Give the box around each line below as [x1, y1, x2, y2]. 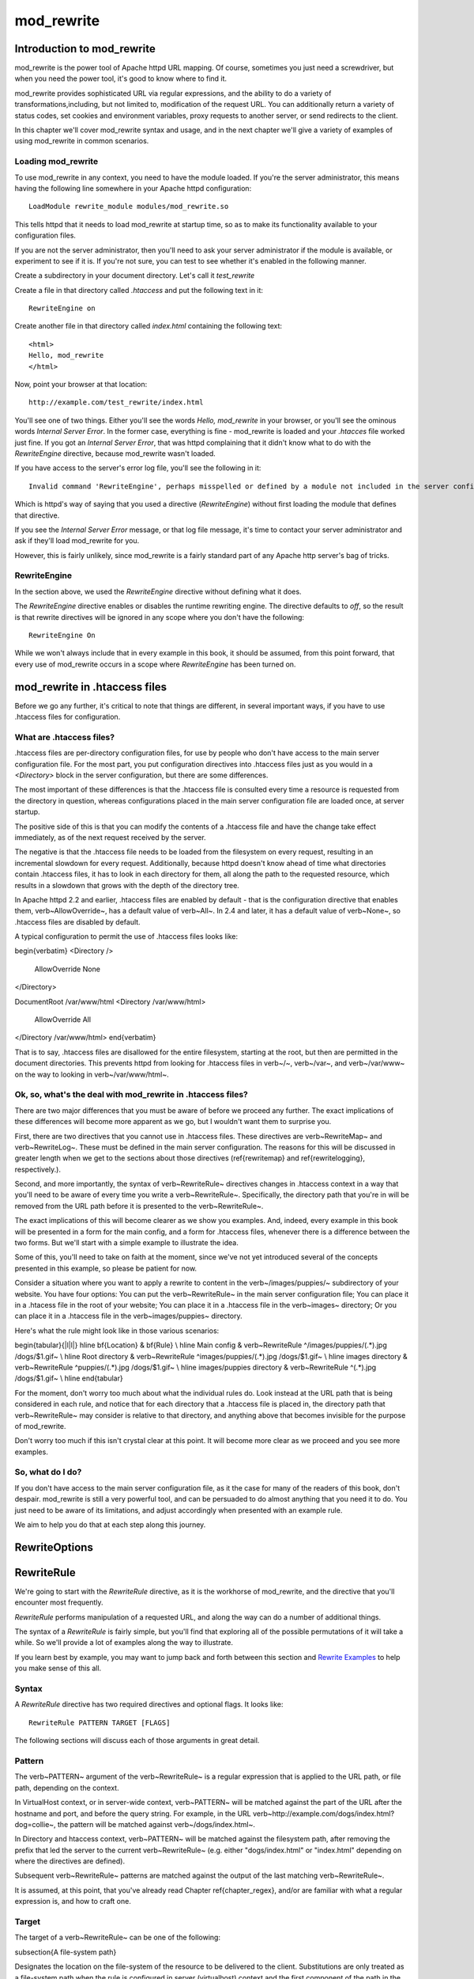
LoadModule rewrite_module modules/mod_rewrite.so [28, 202, 229, 211]
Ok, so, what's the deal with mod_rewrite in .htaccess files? [14, 1089, 248, 1100]
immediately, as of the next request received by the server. [14, 832, 206, 842]
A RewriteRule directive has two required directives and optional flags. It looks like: [14, 1700, 284, 1709]
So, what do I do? [14, 1467, 82, 1478]
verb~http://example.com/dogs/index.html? [253, 1809, 395, 1818]
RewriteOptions [14, 1540, 94, 1554]
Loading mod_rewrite [14, 156, 99, 167]
